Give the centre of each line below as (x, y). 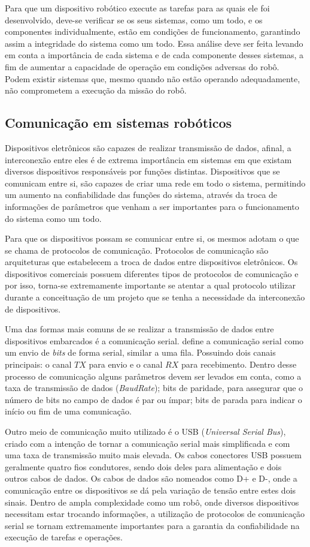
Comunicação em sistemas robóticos (118, 123)
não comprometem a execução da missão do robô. (96, 90)
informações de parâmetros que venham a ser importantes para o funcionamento (152, 206)
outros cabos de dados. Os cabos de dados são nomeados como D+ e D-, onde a (151, 478)
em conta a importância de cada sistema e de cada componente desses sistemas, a (154, 55)
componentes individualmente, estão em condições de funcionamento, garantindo (153, 31)
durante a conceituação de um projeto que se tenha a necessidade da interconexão (155, 297)
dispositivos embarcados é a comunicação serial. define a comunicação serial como (154, 340)
